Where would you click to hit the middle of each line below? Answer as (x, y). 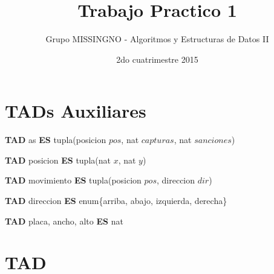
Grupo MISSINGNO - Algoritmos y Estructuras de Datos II (157, 39)
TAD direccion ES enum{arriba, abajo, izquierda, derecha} (116, 201)
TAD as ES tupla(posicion (56, 140)
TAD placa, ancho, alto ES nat (64, 221)
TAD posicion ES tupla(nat (58, 160)
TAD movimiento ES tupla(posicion (73, 180)
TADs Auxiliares (76, 111)
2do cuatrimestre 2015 (157, 59)
